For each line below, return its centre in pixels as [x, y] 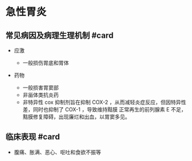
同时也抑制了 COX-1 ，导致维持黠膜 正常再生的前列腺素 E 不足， [110, 109]
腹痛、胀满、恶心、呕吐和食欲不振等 [57, 152]
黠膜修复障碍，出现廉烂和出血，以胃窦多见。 [76, 117]
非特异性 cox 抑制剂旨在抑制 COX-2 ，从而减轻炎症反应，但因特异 [102, 102]
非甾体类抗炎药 [41, 95]
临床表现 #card [33, 137]
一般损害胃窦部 [41, 87]
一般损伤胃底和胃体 [46, 63]
